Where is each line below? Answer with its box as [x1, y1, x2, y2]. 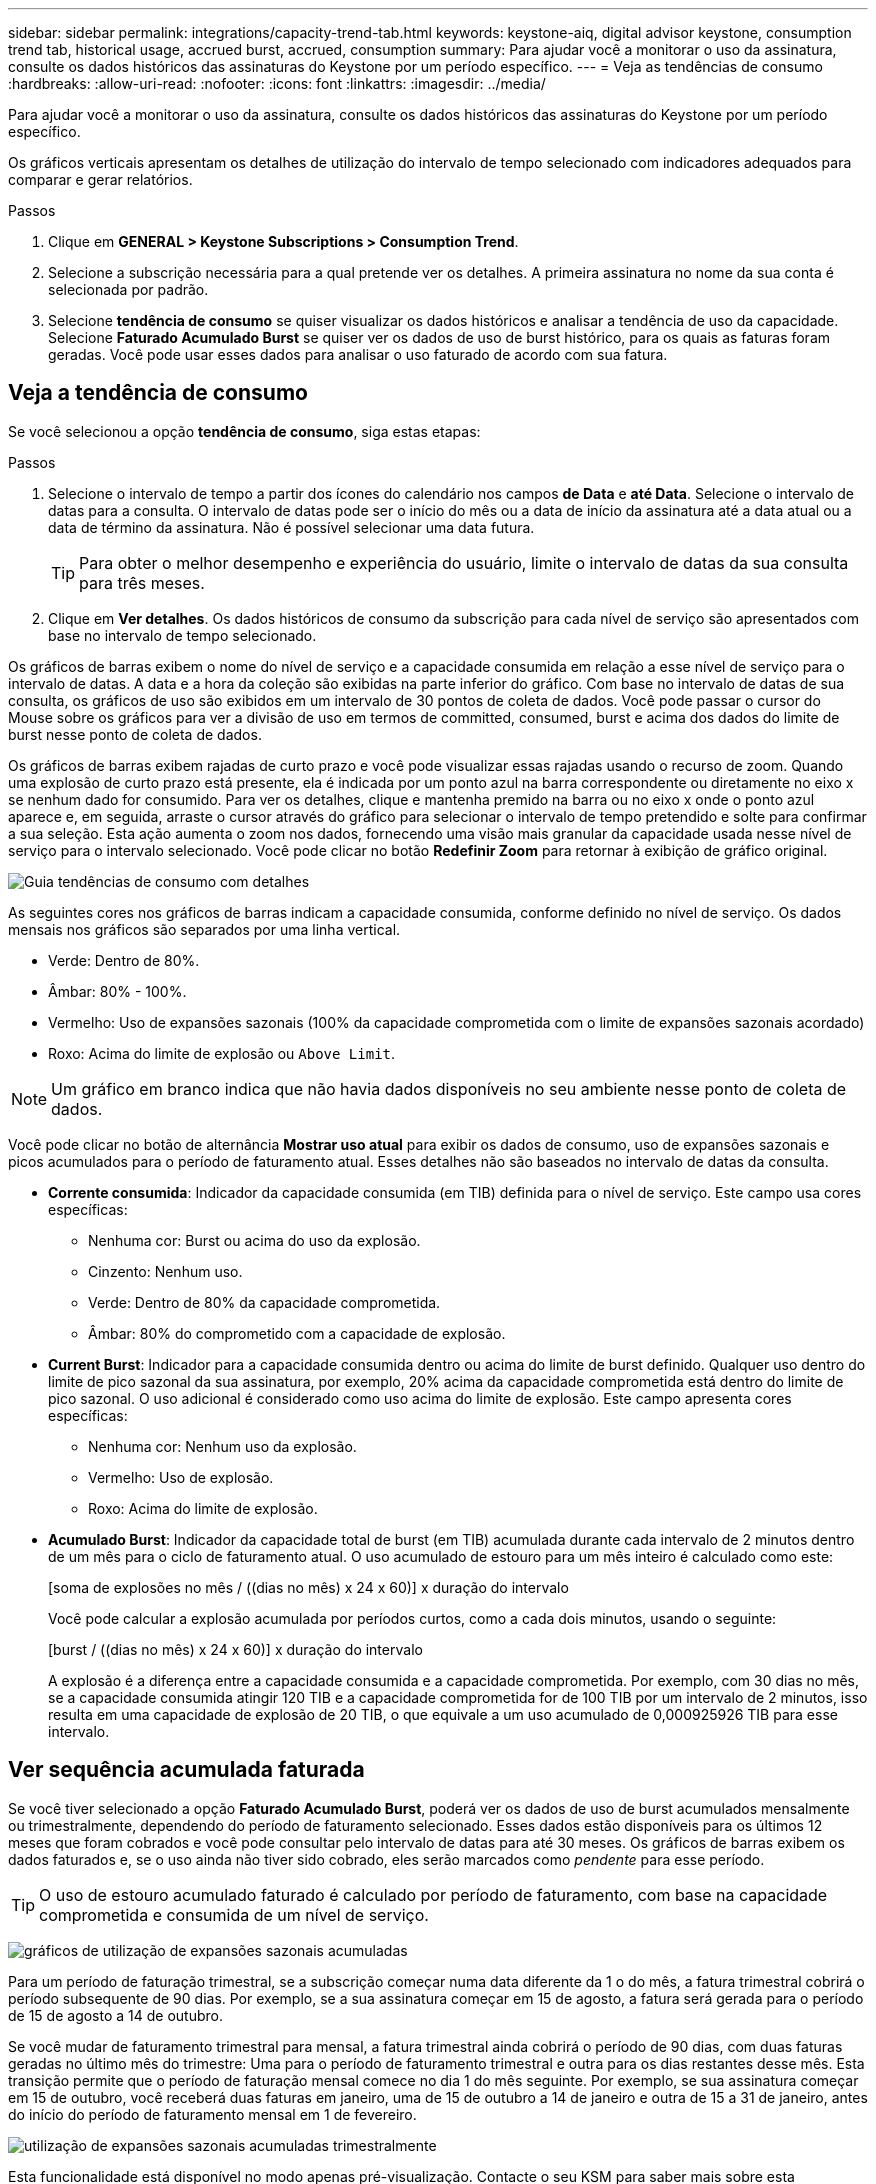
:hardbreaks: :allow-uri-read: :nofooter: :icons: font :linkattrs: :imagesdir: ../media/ [8, 75, 546, 92]
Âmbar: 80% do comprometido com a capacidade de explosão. [88, 1324, 506, 1342]
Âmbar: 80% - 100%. [48, 982, 187, 1000]
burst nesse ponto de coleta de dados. [8, 725, 262, 743]
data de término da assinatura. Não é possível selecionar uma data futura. [48, 518, 535, 536]
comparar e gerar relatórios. [8, 171, 193, 188]
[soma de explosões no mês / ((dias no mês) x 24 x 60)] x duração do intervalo [48, 1578, 569, 1596]
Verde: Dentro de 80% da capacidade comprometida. [88, 1293, 441, 1311]
